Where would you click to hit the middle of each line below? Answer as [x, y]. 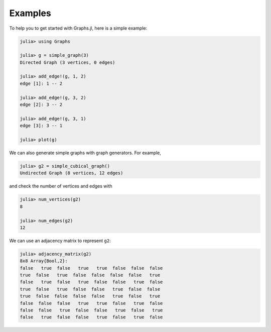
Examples [30, 13]
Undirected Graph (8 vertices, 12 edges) [72, 173]
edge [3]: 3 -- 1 [41, 126]
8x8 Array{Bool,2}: [44, 261]
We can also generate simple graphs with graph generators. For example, [85, 153]
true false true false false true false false [90, 289]
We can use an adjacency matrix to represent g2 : [60, 241]
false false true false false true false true [91, 310]
